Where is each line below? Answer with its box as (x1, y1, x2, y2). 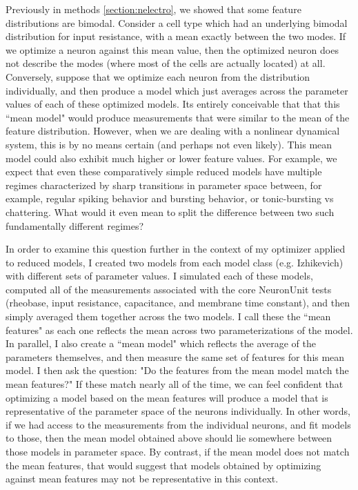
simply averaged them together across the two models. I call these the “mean (6, 309, 331, 324)
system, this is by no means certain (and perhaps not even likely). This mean (6, 137, 332, 151)
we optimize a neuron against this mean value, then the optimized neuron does (6, 42, 339, 57)
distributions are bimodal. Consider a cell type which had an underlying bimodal (6, 15, 348, 30)
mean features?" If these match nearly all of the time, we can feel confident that (6, 377, 344, 391)
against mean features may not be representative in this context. (6, 471, 279, 486)
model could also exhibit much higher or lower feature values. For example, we (6, 150, 337, 165)
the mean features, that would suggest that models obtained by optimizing (6, 458, 321, 472)
